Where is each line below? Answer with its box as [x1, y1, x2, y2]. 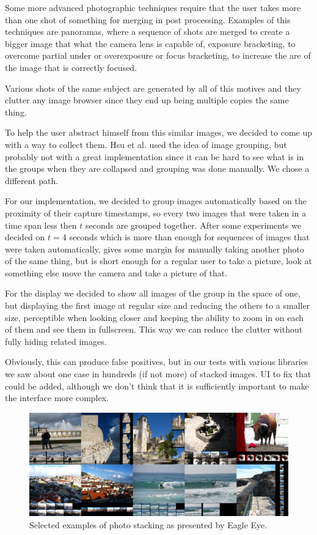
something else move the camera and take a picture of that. [5, 266, 228, 279]
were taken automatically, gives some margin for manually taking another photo [5, 242, 304, 255]
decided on [5, 231, 45, 243]
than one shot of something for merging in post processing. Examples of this [5, 13, 291, 26]
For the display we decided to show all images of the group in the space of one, [5, 287, 301, 300]
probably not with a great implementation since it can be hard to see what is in [5, 150, 304, 163]
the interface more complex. [5, 391, 109, 404]
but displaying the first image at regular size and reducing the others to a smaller [5, 299, 310, 312]
